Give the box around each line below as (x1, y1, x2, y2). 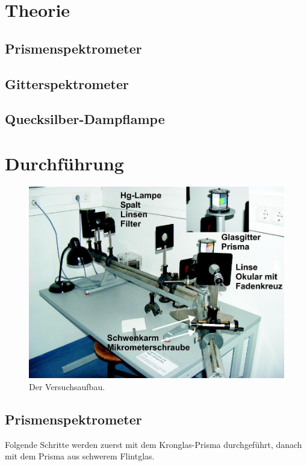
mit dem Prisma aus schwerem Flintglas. (5, 450, 155, 462)
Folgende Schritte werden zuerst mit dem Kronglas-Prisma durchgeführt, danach (5, 438, 302, 450)
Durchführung (5, 151, 124, 175)
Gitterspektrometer (5, 74, 129, 93)
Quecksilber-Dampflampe (5, 110, 165, 128)
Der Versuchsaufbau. (29, 380, 105, 393)
